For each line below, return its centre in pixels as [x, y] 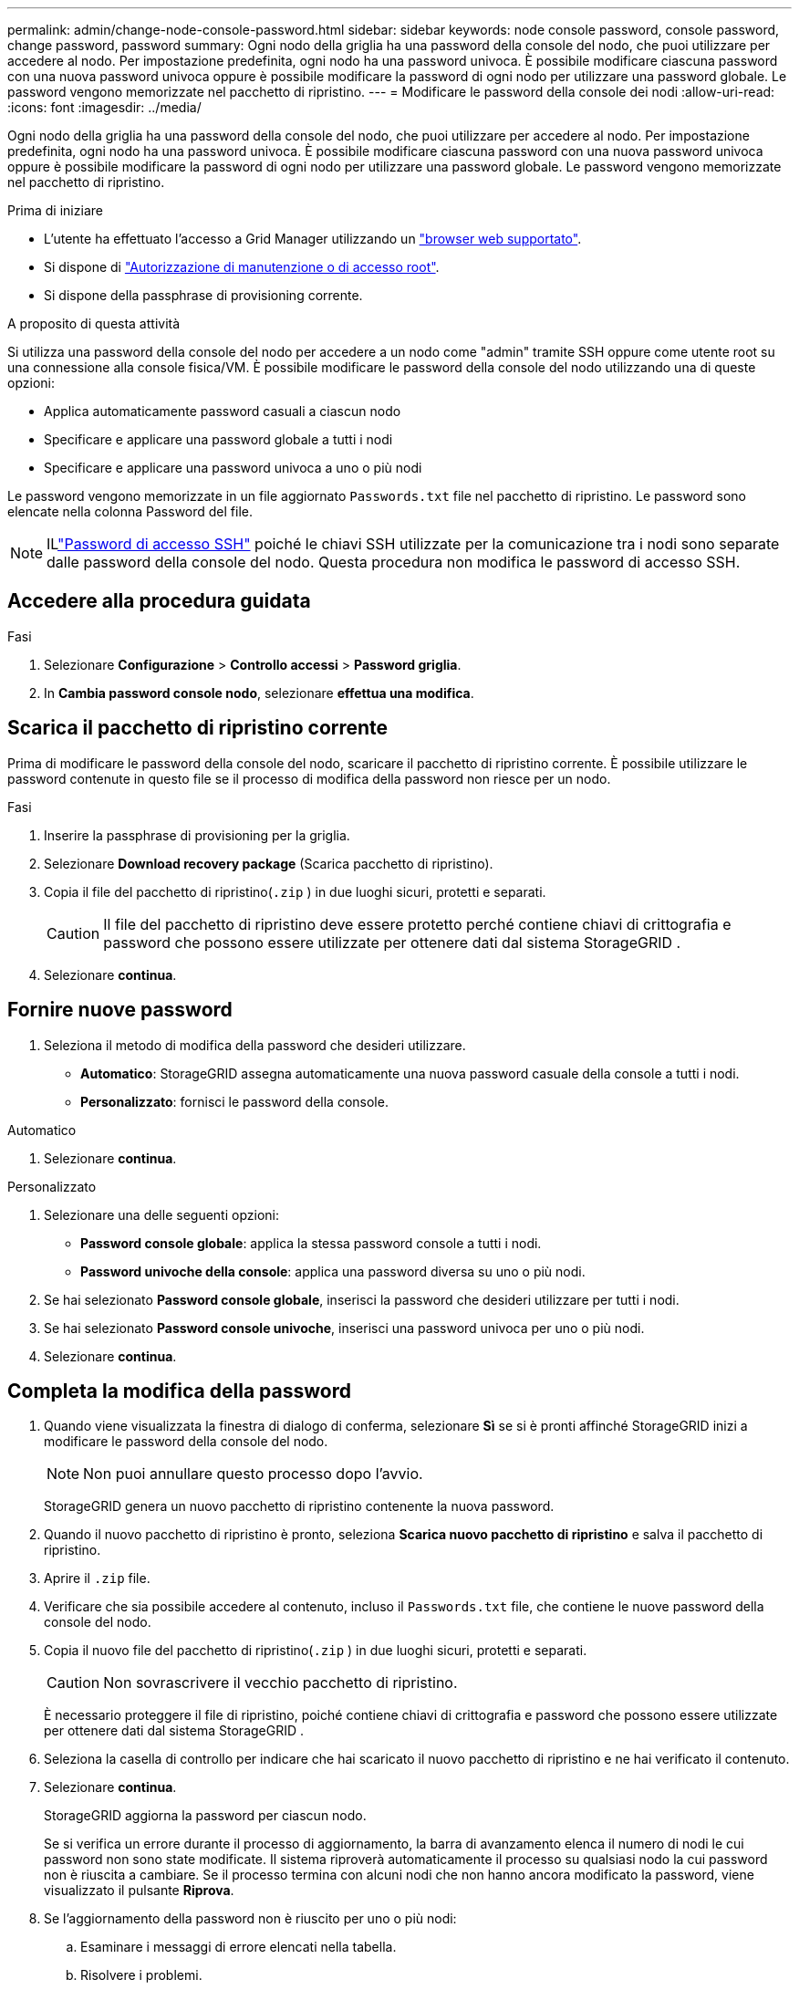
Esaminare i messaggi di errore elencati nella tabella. [239, 1947]
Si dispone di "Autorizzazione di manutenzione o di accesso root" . [242, 267]
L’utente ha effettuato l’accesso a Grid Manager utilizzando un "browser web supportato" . [313, 239]
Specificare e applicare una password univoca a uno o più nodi [233, 468]
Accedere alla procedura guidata [159, 601]
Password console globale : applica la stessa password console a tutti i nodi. [311, 1243]
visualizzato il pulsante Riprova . [139, 1891]
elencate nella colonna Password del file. [130, 511]
